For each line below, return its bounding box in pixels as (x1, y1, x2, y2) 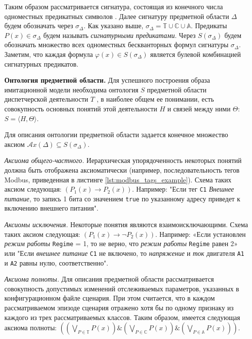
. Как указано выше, (84, 20, 144, 31)
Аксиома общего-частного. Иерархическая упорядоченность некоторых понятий (4, 155, 242, 165)
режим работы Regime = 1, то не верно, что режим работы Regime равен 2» (4, 238, 238, 249)
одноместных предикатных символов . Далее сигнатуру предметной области (4, 11, 229, 21)
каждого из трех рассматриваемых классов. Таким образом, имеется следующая (4, 312, 240, 322)
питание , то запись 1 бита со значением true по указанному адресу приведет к (4, 193, 240, 203)
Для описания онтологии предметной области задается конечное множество (4, 129, 228, 140)
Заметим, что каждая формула (4, 49, 93, 59)
